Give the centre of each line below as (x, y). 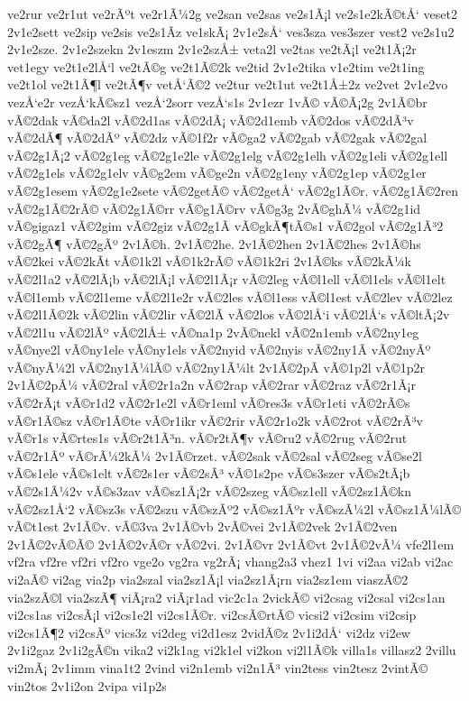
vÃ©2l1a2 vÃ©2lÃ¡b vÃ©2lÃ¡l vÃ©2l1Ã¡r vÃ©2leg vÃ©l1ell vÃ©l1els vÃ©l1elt (227, 278)
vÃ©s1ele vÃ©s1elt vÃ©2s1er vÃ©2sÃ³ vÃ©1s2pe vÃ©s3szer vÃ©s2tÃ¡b (209, 473)
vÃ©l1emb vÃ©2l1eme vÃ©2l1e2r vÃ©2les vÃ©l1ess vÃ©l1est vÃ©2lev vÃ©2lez (230, 296)
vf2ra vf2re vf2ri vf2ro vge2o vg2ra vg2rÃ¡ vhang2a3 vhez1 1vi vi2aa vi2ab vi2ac (230, 562)
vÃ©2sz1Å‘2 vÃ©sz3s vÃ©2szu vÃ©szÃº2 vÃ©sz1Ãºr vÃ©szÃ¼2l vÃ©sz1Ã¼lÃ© (234, 508)
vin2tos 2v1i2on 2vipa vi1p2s (87, 685)
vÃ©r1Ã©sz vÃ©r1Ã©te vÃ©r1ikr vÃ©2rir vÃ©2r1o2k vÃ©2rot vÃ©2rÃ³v (215, 420)
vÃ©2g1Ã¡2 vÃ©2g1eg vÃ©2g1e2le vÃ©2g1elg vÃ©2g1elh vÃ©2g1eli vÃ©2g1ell (228, 155)
